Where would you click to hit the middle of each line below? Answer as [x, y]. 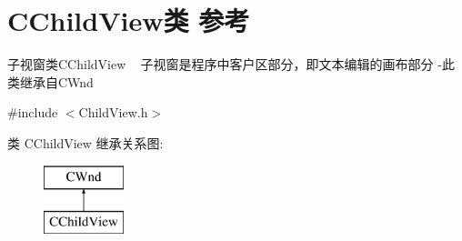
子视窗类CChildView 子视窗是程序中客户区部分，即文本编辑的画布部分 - [225, 64]
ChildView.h [113, 112]
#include [33, 112]
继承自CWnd [56, 81]
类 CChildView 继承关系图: [85, 142]
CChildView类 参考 [129, 20]
